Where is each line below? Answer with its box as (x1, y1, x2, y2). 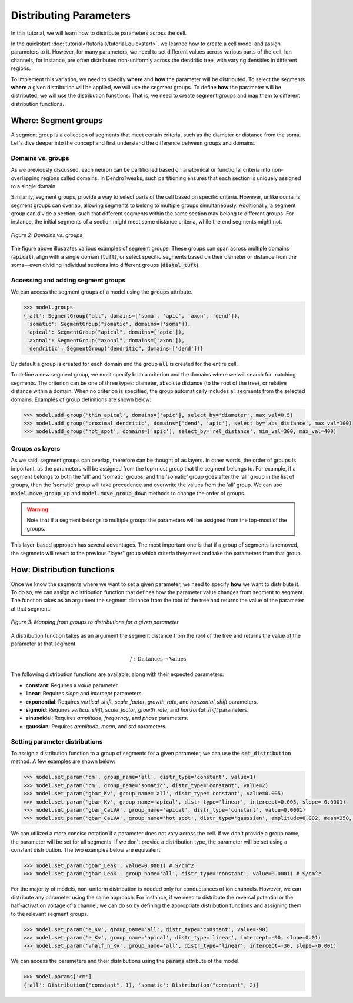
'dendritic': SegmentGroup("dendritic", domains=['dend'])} (26, 345, 204, 352)
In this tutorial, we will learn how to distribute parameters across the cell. (11, 29, 187, 36)
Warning (26, 506, 48, 513)
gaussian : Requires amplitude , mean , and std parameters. (25, 722, 167, 729)
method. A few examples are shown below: (11, 758, 116, 765)
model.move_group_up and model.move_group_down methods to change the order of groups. (11, 489, 246, 496)
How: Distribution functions (11, 565, 115, 575)
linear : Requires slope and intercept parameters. (25, 690, 144, 697)
